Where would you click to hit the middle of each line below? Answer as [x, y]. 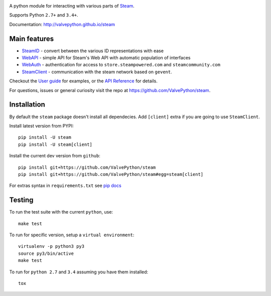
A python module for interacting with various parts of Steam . [72, 6]
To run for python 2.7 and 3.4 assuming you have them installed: [79, 272]
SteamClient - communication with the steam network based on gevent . [97, 72]
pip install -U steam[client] [55, 144]
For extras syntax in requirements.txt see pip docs [65, 185]
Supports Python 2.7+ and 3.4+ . [44, 15]
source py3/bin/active [46, 253]
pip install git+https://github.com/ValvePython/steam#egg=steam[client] [111, 174]
